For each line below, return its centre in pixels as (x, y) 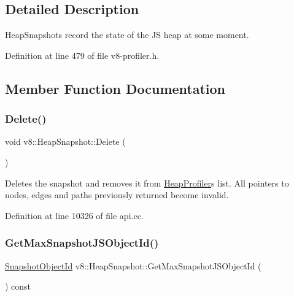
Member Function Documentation (115, 88)
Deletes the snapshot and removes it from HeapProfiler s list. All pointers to (147, 183)
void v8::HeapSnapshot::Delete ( (65, 141)
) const (18, 286)
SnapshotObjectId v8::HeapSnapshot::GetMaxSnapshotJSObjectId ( (133, 265)
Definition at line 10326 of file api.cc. (74, 215)
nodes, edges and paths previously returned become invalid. (117, 195)
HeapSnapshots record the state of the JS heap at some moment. (127, 35)
